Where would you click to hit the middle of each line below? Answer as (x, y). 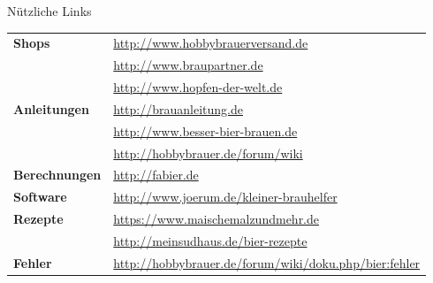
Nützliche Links (49, 11)
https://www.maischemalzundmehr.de (216, 219)
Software (40, 197)
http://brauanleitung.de (178, 108)
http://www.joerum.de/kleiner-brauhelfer (225, 197)
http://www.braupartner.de (188, 65)
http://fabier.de (156, 175)
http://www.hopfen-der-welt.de (198, 87)
